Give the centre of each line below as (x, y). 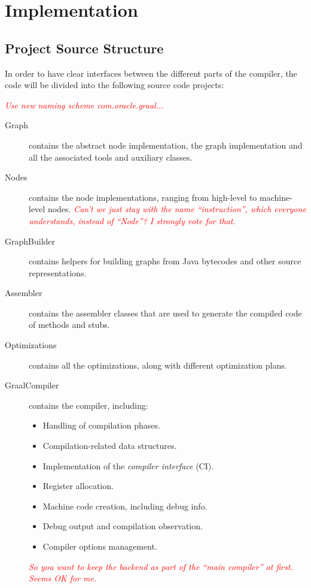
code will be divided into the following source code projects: (115, 85)
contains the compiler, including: (89, 405)
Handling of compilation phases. (101, 425)
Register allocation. (78, 486)
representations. (58, 272)
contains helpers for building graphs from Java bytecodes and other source (165, 261)
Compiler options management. (100, 546)
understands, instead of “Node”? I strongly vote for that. (132, 220)
